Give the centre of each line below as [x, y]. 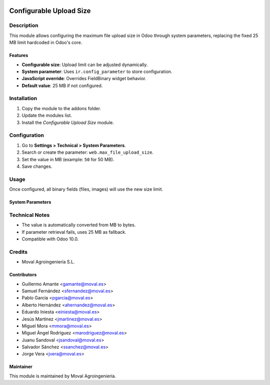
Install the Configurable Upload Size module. [68, 122]
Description [24, 26]
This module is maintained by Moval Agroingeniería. [62, 376]
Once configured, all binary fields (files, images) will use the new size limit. [86, 189]
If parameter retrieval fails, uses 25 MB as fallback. [74, 232]
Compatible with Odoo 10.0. [50, 239]
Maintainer [21, 367]
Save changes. [37, 166]
